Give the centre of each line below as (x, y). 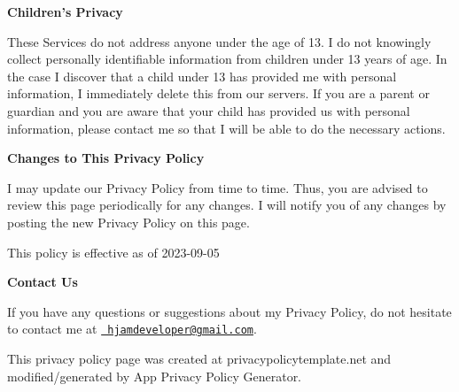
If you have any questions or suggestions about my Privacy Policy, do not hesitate (229, 311)
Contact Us (43, 282)
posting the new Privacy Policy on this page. (128, 222)
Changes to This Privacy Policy (106, 158)
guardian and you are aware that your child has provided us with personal (209, 110)
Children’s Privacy (65, 12)
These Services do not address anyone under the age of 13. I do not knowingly (219, 41)
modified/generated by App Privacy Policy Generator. (155, 376)
